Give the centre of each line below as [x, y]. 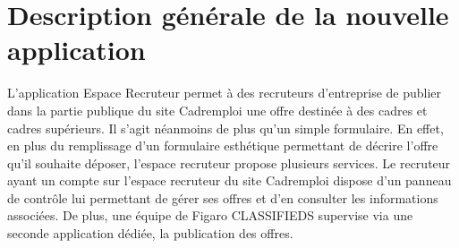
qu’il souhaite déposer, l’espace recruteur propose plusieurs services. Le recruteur [229, 162]
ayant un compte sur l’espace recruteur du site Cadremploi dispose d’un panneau [229, 180]
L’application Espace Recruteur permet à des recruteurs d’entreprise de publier [225, 93]
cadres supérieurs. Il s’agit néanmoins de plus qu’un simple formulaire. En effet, [225, 128]
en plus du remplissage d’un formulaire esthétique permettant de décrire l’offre [223, 145]
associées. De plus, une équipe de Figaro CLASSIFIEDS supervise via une [210, 215]
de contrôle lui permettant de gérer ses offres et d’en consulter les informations [223, 197]
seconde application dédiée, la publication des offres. [150, 233]
